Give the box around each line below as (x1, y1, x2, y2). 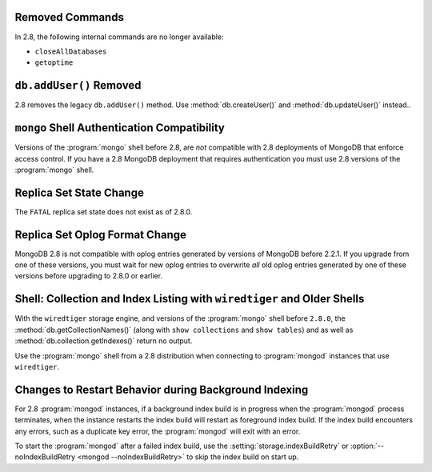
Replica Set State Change (14, 186, 144, 199)
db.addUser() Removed (14, 78, 142, 92)
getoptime (34, 58, 74, 67)
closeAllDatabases (34, 46, 107, 56)
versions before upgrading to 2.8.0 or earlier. (14, 271, 163, 281)
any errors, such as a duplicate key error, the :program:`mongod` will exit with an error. (14, 426, 301, 436)
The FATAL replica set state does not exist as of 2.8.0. (14, 206, 193, 216)
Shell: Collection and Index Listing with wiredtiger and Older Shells (14, 292, 365, 306)
